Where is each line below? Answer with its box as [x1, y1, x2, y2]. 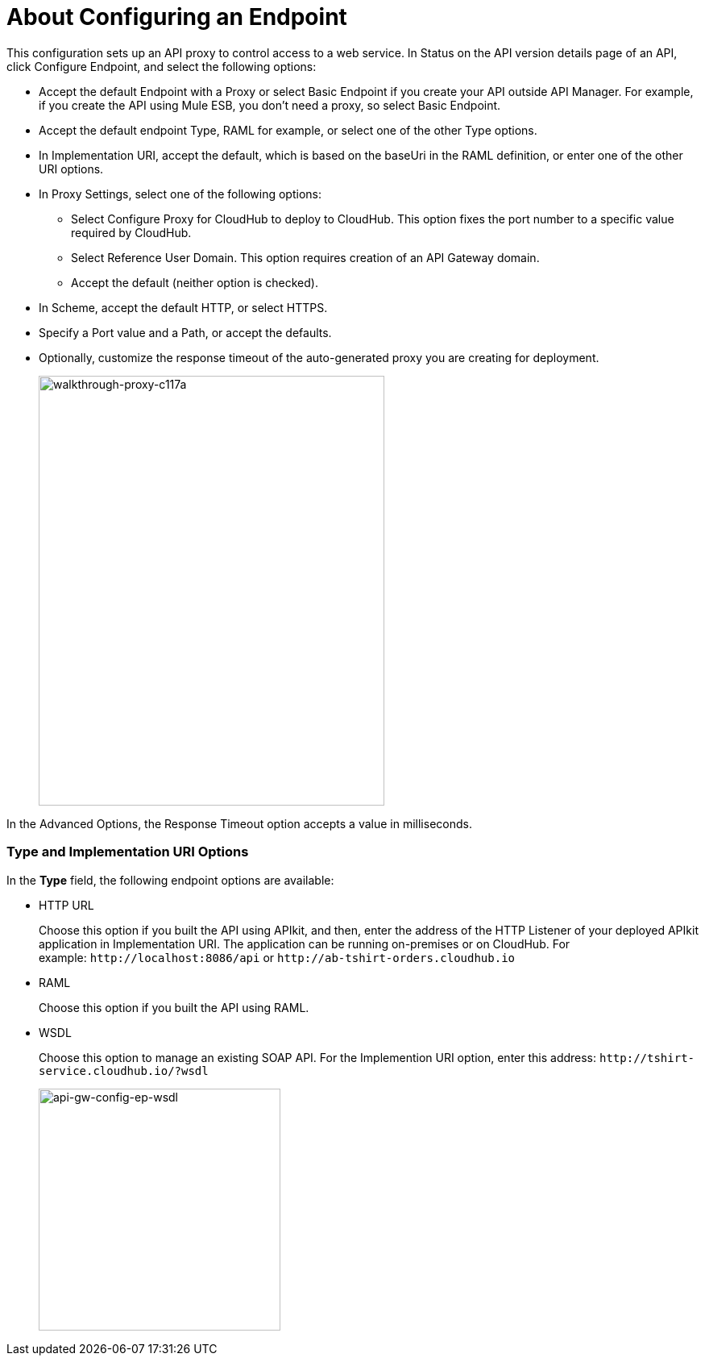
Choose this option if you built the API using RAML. [39, 1000, 309, 1014]
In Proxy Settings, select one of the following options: [39, 186, 322, 201]
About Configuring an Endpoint [6, 3, 347, 31]
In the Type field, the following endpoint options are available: [6, 873, 334, 887]
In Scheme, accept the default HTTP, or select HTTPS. [39, 300, 328, 314]
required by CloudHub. [71, 225, 192, 239]
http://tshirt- [599, 1051, 695, 1064]
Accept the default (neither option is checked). [71, 275, 318, 289]
